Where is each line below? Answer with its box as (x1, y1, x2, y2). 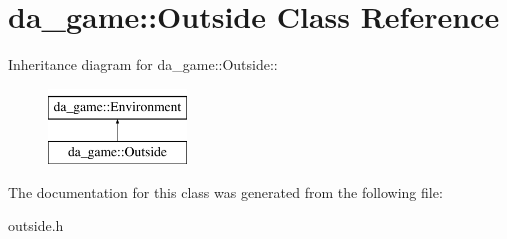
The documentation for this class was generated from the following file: (8, 181, 443, 202)
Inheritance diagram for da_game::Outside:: (8, 54, 278, 75)
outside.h (8, 215, 64, 236)
